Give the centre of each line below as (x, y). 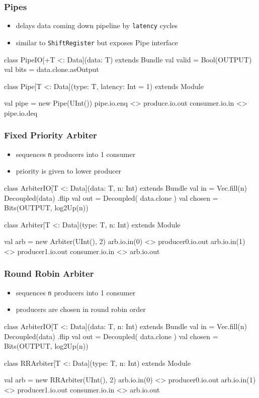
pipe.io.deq (21, 112)
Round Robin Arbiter (49, 273)
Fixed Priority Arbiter (51, 135)
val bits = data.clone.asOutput (52, 69)
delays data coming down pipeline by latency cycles (97, 25)
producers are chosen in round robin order (81, 309)
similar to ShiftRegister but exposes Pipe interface (97, 42)
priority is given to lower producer (68, 171)
